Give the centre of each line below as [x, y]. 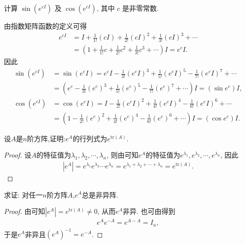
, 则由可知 [122, 155]
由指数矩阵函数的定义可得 [45, 26]
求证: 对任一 [23, 194]
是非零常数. [140, 8]
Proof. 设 [18, 155]
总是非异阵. [100, 194]
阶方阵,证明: [46, 138]
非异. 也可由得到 [149, 211]
